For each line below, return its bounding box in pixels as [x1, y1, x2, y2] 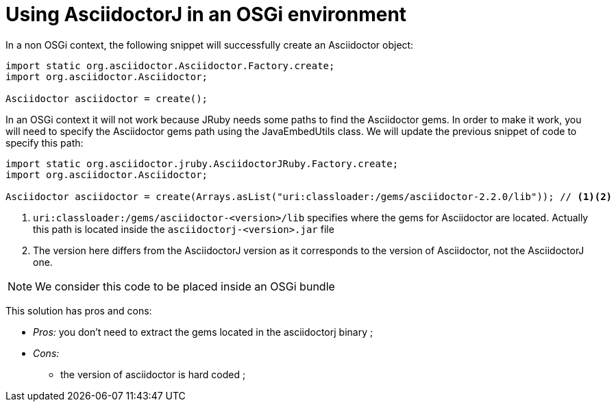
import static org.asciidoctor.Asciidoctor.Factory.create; [5, 60, 335, 71]
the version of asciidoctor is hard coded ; [60, 368, 246, 380]
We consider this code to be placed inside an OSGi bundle [35, 279, 335, 293]
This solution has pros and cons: [5, 304, 152, 317]
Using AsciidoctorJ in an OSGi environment [5, 3, 407, 26]
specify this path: [5, 136, 84, 149]
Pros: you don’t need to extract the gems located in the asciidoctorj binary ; [33, 325, 373, 338]
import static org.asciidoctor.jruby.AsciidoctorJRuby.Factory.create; [5, 158, 399, 169]
